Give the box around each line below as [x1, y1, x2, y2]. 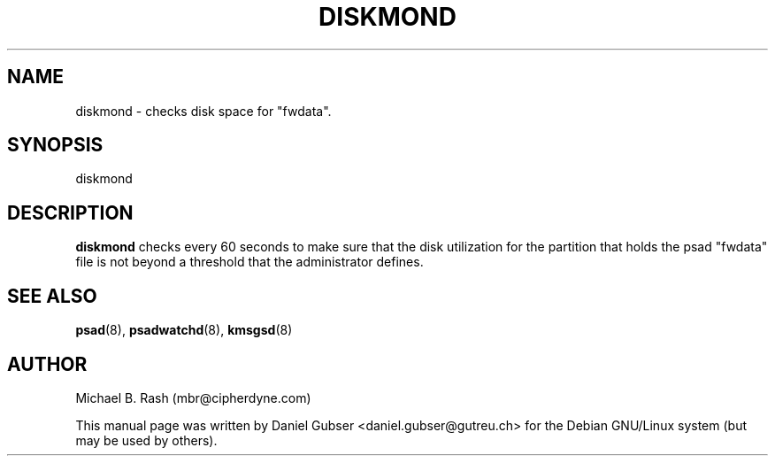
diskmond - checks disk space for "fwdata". [75, 103, 332, 119]
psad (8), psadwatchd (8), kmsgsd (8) [75, 322, 293, 338]
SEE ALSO [7, 284, 97, 307]
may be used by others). [75, 432, 218, 448]
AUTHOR [7, 352, 88, 375]
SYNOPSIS [7, 134, 104, 157]
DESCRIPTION [7, 201, 134, 224]
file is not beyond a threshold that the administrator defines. [75, 254, 424, 270]
